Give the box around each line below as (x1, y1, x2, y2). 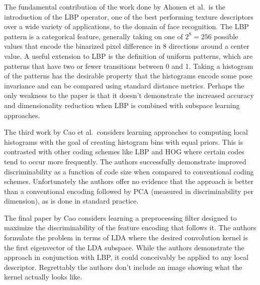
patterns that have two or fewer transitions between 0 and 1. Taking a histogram (4, 60, 253, 71)
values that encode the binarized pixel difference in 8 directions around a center (4, 41, 249, 51)
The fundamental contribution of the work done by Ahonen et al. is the (4, 2, 226, 12)
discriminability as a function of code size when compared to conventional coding (4, 166, 254, 176)
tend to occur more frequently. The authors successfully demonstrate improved (4, 156, 246, 166)
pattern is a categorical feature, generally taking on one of (4, 31, 183, 41)
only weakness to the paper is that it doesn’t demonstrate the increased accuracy (4, 90, 254, 101)
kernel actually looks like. (4, 271, 82, 282)
